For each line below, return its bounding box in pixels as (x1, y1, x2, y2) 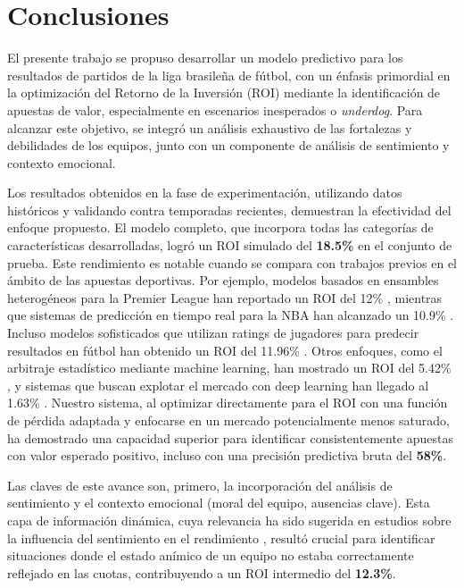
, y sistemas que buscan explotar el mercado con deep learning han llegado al (7, 375, 429, 394)
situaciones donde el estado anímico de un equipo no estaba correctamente (7, 546, 414, 565)
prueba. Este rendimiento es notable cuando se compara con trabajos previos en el (7, 253, 457, 272)
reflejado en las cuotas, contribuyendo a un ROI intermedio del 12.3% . (7, 563, 396, 582)
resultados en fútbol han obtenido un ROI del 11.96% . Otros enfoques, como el (7, 340, 443, 359)
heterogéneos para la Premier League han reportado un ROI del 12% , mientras (7, 288, 443, 307)
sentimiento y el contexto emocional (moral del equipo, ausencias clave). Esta (7, 493, 430, 512)
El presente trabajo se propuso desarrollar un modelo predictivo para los (7, 48, 403, 67)
